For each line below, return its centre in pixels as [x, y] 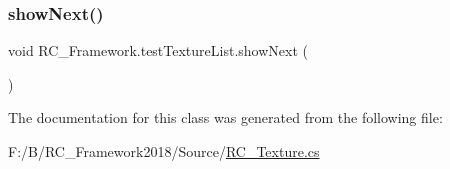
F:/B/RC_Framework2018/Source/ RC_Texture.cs [164, 151]
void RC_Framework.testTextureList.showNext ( [158, 50]
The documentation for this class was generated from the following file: [225, 117]
